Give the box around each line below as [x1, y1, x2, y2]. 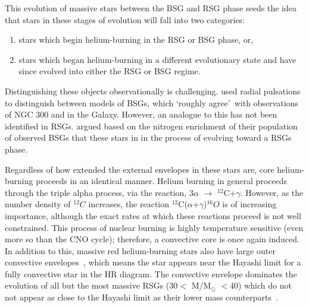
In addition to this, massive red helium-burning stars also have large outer [5, 244, 276, 257]
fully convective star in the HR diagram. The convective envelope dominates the [5, 267, 297, 280]
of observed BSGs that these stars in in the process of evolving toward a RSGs [5, 131, 292, 144]
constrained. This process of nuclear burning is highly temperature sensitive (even [5, 221, 304, 233]
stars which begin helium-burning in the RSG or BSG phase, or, [18, 33, 254, 46]
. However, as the [240, 186, 304, 198]
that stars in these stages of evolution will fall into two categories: [5, 13, 245, 26]
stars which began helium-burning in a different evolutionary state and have [18, 53, 296, 65]
